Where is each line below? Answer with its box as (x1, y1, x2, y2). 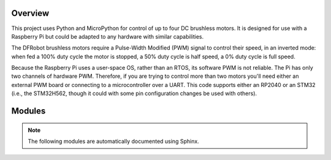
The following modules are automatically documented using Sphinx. (28, 138, 199, 145)
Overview (11, 8, 50, 18)
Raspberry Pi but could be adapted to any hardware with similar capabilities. (11, 32, 204, 40)
